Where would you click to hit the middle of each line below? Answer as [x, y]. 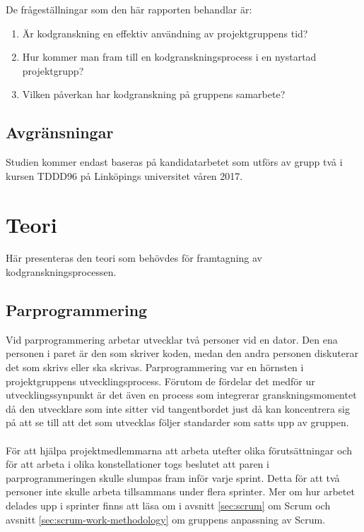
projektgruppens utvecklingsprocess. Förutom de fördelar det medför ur [160, 381]
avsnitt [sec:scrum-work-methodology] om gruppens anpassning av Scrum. [166, 519]
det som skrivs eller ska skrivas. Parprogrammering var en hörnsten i [155, 367]
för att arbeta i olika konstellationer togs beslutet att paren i [137, 464]
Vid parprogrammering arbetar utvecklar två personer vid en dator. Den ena [172, 339]
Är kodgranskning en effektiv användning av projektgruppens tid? [165, 33]
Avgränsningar [60, 132]
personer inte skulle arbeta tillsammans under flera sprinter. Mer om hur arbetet [180, 491]
